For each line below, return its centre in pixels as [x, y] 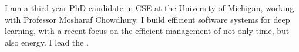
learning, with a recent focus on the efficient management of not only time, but [147, 31]
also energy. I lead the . [47, 42]
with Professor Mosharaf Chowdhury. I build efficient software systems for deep [147, 19]
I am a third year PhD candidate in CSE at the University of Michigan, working [149, 8]
